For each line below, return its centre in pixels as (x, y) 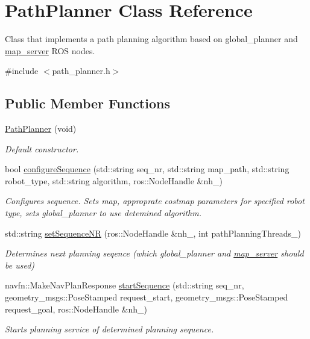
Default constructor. (42, 148)
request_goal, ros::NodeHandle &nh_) (76, 309)
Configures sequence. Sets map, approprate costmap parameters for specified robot (155, 201)
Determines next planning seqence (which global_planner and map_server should (154, 253)
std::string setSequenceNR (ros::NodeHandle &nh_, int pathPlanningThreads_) (153, 233)
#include (22, 71)
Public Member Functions (87, 103)
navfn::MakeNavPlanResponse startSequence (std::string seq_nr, (125, 285)
